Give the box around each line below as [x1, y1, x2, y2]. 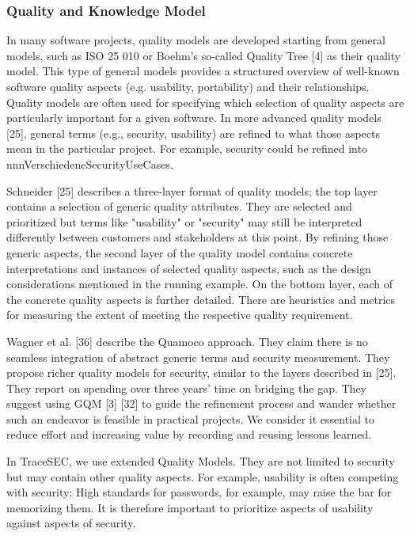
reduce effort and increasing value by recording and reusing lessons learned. [6, 426, 372, 443]
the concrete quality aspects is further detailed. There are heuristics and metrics [6, 291, 396, 307]
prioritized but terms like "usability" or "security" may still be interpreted [6, 213, 363, 230]
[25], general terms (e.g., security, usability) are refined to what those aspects [6, 124, 380, 141]
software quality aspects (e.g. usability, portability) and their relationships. [6, 78, 370, 94]
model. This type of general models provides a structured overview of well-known [6, 63, 400, 79]
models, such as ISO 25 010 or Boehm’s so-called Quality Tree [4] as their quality [6, 47, 401, 63]
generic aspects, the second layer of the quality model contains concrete [6, 244, 353, 260]
